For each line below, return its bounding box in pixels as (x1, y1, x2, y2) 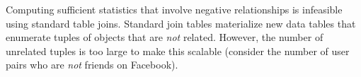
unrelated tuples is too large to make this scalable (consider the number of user (6, 43, 350, 58)
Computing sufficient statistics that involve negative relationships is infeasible (6, 2, 343, 16)
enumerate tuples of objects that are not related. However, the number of (6, 30, 323, 45)
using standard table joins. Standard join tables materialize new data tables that (6, 16, 356, 30)
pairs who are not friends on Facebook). (6, 57, 178, 72)
